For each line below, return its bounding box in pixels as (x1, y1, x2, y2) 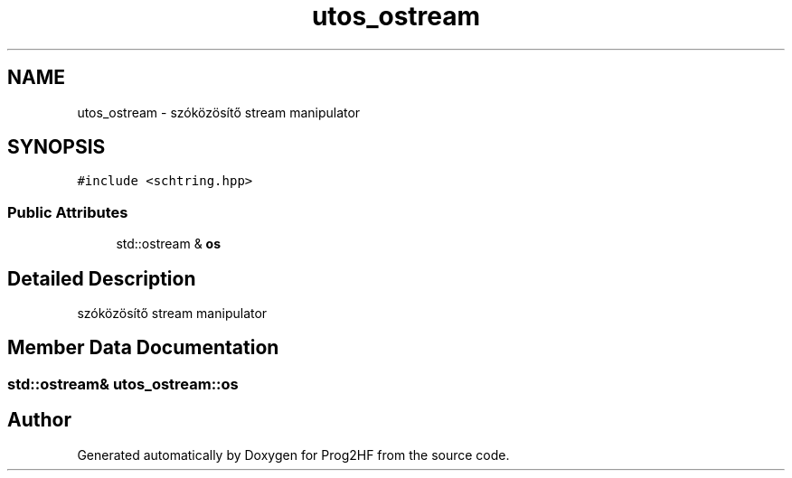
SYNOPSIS (7, 136, 106, 159)
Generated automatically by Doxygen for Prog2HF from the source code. (77, 446, 510, 463)
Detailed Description (7, 267, 196, 290)
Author (7, 408, 71, 432)
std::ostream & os (116, 236, 222, 252)
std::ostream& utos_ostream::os (7, 374, 239, 393)
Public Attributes (7, 202, 128, 221)
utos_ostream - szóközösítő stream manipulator (77, 104, 361, 120)
